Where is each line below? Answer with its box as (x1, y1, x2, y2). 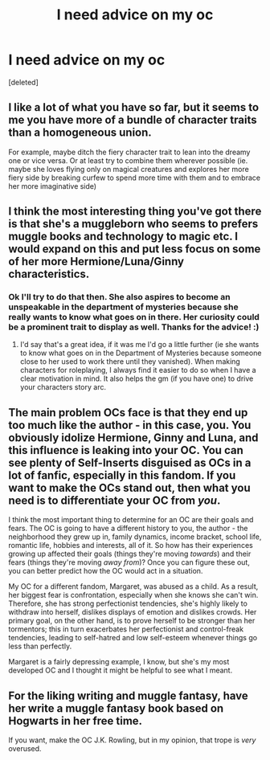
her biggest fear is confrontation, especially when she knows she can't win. (8, 590, 259, 600)
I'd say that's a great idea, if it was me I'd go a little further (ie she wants (19, 340, 260, 349)
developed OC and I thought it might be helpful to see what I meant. (8, 665, 233, 676)
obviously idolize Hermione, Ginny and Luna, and (8, 431, 259, 444)
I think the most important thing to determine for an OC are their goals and (8, 515, 254, 525)
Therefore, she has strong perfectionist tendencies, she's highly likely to (8, 599, 247, 608)
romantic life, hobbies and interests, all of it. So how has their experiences (8, 541, 253, 550)
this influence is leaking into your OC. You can (8, 443, 243, 457)
